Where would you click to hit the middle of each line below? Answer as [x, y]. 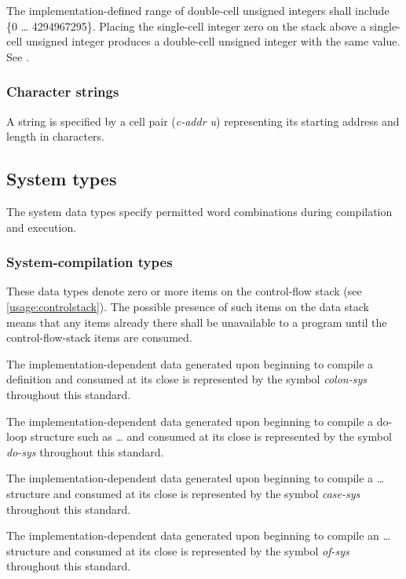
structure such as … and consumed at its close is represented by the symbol [211, 436]
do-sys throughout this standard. [85, 451]
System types [62, 179]
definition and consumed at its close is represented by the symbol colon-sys [187, 379]
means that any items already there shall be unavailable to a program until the [197, 322]
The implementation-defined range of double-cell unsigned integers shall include [198, 10]
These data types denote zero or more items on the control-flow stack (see [184, 291]
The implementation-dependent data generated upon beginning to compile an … [198, 535]
